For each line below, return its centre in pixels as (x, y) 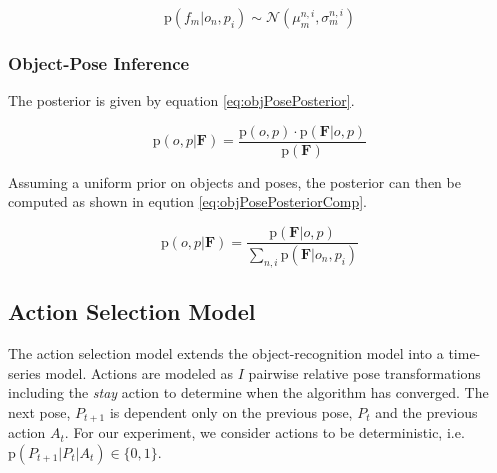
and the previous (426, 411)
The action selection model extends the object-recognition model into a (226, 352)
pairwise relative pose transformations (364, 372)
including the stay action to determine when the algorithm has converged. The (248, 392)
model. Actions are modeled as (139, 372)
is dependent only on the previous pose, (231, 411)
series (24, 372)
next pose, (39, 411)
